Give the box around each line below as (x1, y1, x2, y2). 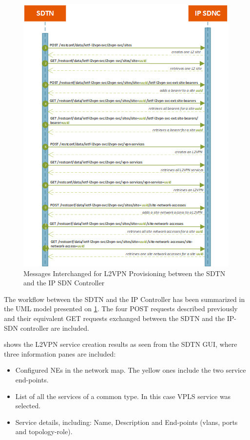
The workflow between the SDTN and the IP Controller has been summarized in (4, 294, 245, 304)
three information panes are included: (4, 348, 116, 359)
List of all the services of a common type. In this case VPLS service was (15, 391, 231, 401)
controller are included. (20, 322, 89, 333)
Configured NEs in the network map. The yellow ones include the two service (15, 365, 246, 375)
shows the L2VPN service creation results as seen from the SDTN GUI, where (4, 339, 237, 349)
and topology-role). (15, 426, 73, 437)
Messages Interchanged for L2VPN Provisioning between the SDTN (23, 268, 226, 278)
